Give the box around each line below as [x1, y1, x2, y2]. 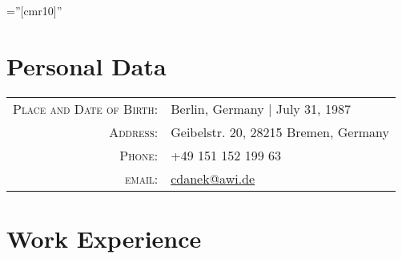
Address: [109, 122, 159, 141]
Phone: [119, 145, 159, 164]
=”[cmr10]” [6, 2, 62, 18]
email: [125, 168, 159, 188]
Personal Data [6, 49, 167, 82]
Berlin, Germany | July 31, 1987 [171, 99, 351, 118]
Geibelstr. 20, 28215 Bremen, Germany [171, 122, 389, 141]
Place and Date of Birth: [13, 99, 159, 118]
